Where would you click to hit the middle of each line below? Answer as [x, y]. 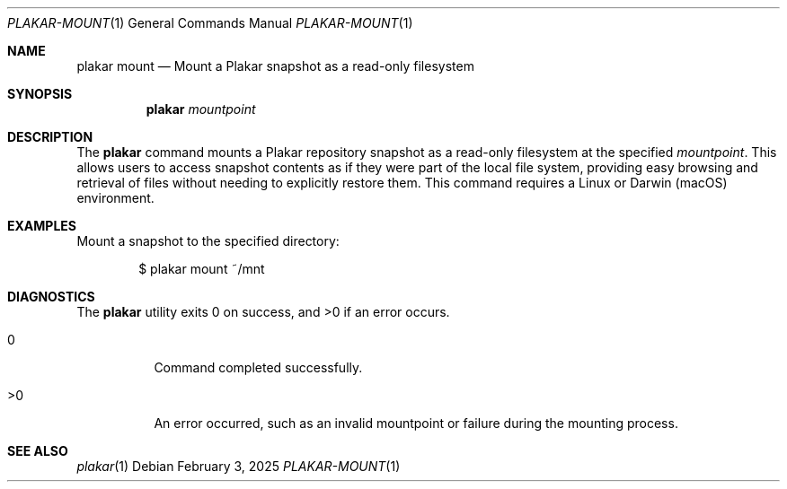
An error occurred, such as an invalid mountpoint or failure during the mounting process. [416, 423]
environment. [115, 198]
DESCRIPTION [50, 137]
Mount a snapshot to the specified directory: [208, 241]
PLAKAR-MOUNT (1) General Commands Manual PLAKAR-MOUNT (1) [210, 23]
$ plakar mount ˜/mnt [202, 269]
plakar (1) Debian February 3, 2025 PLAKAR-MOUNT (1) [239, 466]
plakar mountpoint [201, 109]
